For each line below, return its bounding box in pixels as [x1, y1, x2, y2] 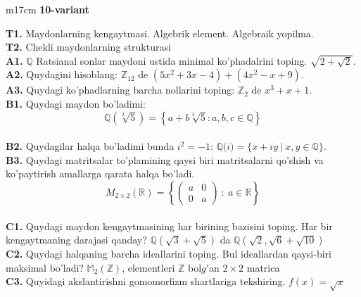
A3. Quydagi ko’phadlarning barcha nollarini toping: [6, 82, 235, 97]
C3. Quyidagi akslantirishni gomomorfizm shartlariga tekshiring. [6, 274, 286, 289]
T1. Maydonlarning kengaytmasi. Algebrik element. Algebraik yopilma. [6, 25, 314, 40]
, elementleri [122, 260, 175, 274]
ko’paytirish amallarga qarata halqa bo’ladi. [6, 166, 195, 181]
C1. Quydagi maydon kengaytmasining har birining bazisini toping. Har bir [6, 218, 333, 233]
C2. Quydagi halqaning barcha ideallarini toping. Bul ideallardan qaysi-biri [6, 246, 331, 261]
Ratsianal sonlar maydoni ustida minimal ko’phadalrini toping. [36, 53, 308, 68]
